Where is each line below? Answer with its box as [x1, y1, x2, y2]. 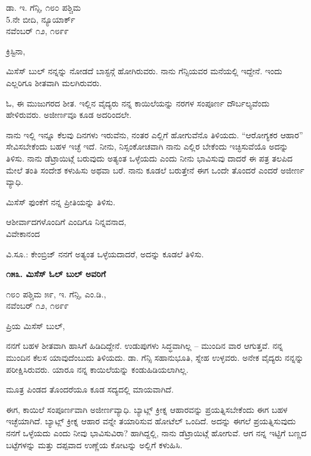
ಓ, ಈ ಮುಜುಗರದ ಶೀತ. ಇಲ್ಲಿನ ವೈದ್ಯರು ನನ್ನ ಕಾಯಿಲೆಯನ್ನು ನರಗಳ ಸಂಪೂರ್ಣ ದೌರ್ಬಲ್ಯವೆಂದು [6, 96, 270, 109]
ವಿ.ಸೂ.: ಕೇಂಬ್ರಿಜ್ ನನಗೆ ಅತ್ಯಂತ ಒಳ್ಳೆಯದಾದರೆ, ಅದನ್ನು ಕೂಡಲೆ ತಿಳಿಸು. [6, 247, 204, 260]
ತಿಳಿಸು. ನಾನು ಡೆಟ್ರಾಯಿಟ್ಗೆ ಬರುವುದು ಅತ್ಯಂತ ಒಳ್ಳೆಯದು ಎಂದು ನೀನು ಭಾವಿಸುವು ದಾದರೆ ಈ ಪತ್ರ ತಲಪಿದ [6, 151, 292, 164]
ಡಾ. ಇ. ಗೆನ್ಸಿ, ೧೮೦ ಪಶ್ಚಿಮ [6, 1, 81, 13]
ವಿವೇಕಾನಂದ [6, 227, 40, 239]
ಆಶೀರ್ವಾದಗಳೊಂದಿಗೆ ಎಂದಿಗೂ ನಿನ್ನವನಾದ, [6, 215, 127, 228]
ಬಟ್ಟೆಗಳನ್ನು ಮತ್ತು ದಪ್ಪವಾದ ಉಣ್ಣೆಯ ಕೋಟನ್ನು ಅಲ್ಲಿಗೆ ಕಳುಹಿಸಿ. [6, 438, 183, 451]
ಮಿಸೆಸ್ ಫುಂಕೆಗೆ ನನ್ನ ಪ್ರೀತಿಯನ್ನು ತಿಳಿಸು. [6, 195, 116, 208]
